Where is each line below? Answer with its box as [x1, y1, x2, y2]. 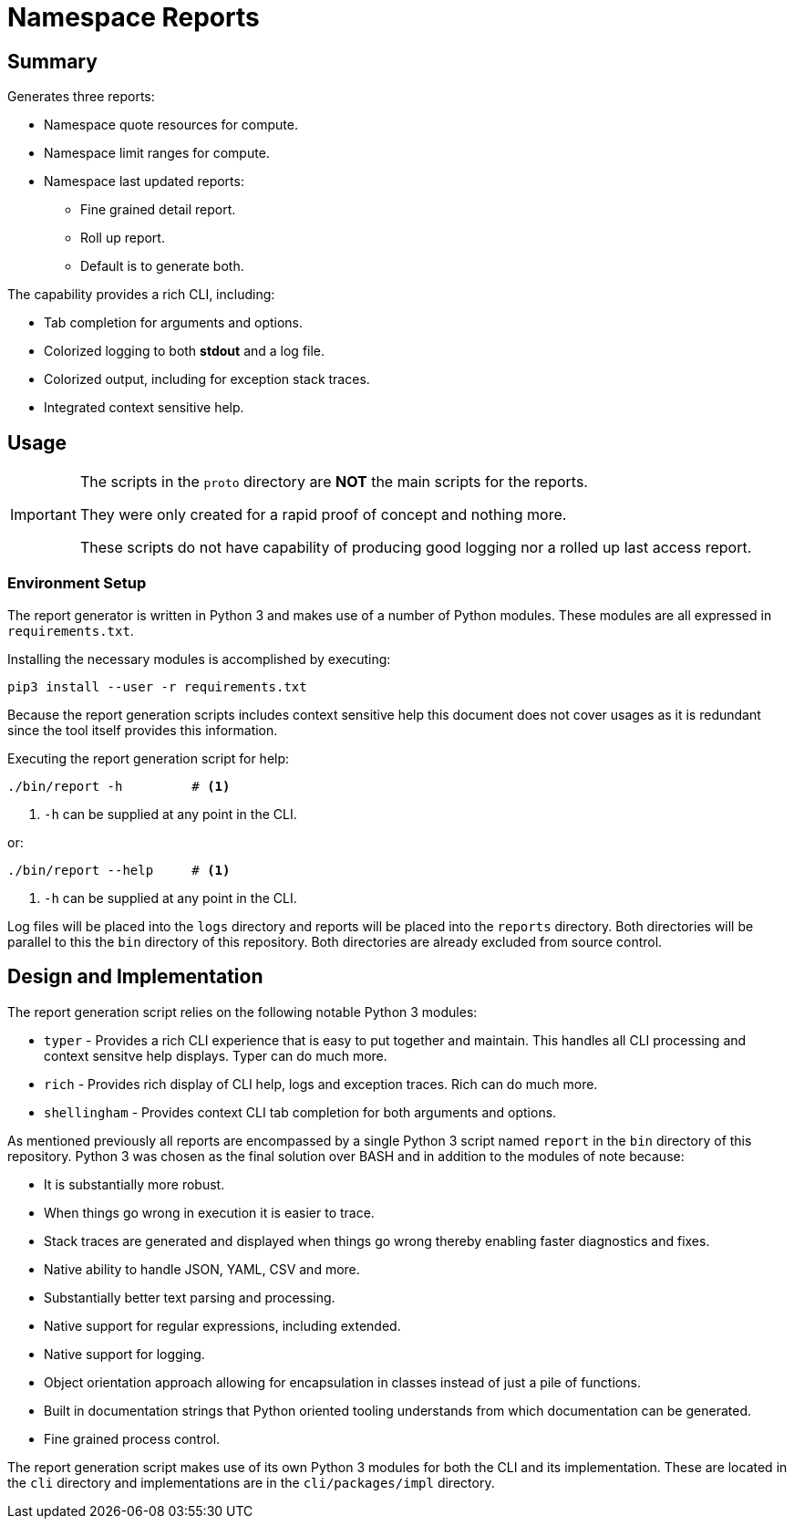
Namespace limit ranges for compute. [44, 145, 270, 161]
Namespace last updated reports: [44, 173, 244, 190]
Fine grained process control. [44, 1430, 221, 1447]
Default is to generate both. [80, 258, 244, 275]
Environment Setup [7, 574, 147, 593]
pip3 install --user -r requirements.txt [7, 679, 307, 694]
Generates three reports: [7, 88, 155, 105]
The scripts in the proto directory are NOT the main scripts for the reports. [79, 472, 588, 492]
